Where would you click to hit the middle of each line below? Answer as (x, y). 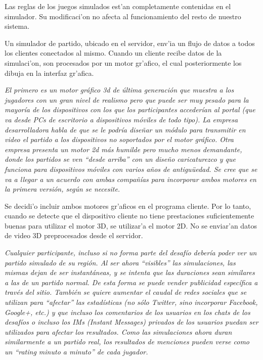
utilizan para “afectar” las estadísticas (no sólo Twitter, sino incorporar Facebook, (131, 302)
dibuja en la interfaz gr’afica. (49, 73)
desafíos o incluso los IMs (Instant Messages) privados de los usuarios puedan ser (131, 322)
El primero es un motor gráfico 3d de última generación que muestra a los (119, 90)
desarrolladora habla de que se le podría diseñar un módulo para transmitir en (125, 129)
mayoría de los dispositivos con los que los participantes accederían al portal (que (130, 109)
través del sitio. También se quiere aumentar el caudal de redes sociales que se (126, 292)
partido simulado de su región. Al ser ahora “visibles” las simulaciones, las (120, 262)
